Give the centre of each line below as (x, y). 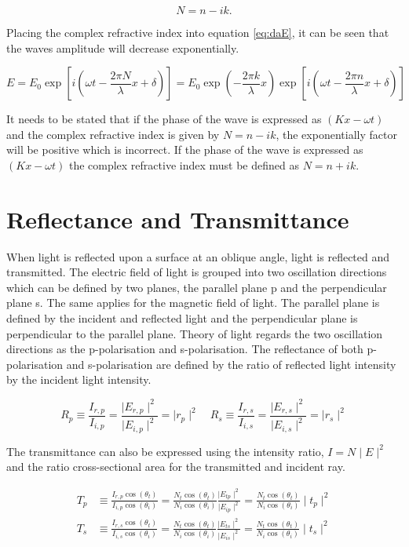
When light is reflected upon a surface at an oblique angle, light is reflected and (198, 256)
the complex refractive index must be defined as (184, 164)
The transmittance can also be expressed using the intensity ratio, (165, 451)
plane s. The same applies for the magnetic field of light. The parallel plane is (193, 303)
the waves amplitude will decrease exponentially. (123, 47)
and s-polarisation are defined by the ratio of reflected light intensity (231, 364)
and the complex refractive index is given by (113, 134)
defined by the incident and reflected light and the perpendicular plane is (182, 318)
